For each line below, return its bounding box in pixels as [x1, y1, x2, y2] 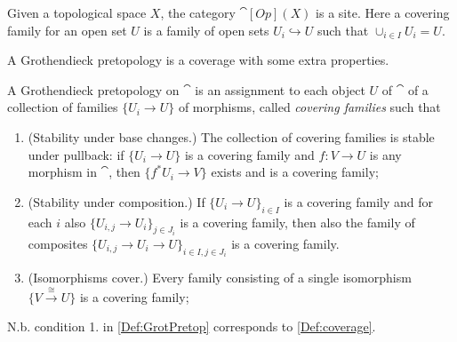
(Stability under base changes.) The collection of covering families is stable [28, 127, 435, 146]
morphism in [28, 163, 97, 181]
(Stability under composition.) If [28, 192, 205, 211]
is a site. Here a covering [316, 4, 450, 21]
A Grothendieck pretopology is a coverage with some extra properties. [7, 51, 389, 69]
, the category [160, 4, 236, 21]
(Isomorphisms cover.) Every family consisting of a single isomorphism [28, 268, 412, 287]
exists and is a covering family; [211, 163, 379, 181]
